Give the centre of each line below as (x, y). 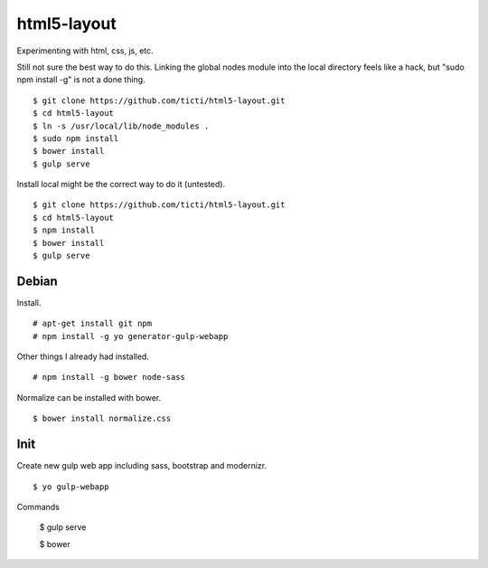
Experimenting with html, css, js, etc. (85, 51)
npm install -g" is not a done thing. (81, 80)
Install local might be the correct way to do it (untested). (121, 185)
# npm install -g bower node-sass (109, 377)
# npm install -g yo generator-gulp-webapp (131, 336)
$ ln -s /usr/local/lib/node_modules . (121, 126)
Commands (38, 506)
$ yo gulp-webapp (71, 487)
